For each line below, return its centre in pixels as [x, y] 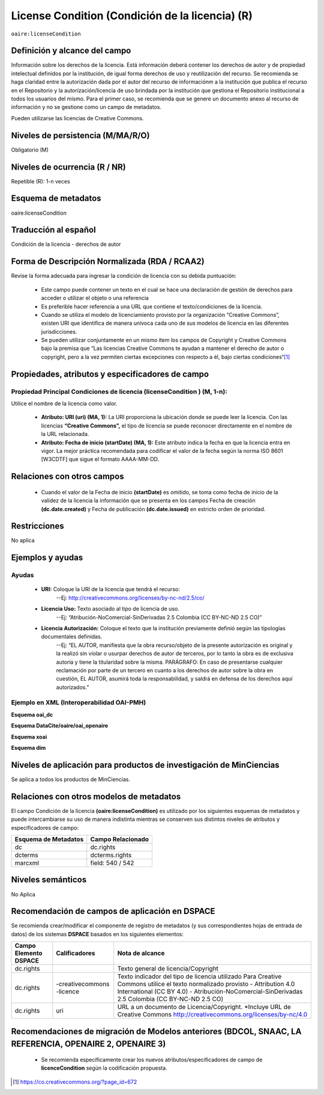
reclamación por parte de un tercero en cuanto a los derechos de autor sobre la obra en [165, 670]
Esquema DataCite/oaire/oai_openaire [60, 726]
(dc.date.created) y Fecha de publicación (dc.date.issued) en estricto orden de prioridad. [153, 509]
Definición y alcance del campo [71, 51]
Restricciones [37, 526]
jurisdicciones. [59, 331]
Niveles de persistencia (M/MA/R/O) [80, 135]
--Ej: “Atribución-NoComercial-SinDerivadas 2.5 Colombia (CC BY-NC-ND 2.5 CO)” [159, 617]
